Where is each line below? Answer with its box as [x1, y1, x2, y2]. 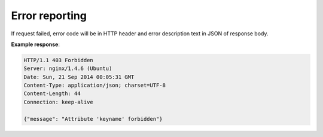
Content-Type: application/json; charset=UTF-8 [23, 82, 166, 89]
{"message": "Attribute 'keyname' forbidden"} [23, 115, 163, 122]
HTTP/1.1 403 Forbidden [23, 57, 94, 63]
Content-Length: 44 [23, 90, 81, 97]
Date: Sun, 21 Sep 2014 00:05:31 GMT [23, 74, 135, 80]
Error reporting [11, 9, 87, 22]
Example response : [11, 41, 60, 48]
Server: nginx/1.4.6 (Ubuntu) [23, 65, 112, 72]
